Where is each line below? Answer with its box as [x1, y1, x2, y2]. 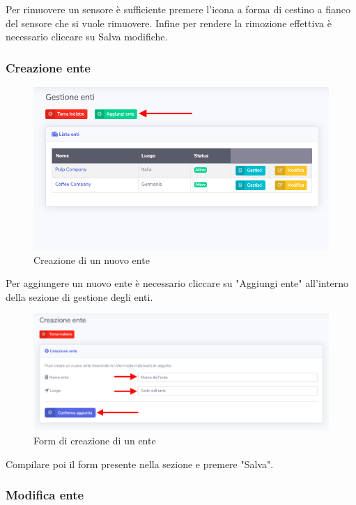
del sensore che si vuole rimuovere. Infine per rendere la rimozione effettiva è [6, 15, 332, 30]
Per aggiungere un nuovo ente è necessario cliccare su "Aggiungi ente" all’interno [6, 276, 349, 290]
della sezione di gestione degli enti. [6, 289, 153, 304]
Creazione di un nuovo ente [33, 252, 150, 267]
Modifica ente [6, 486, 84, 504]
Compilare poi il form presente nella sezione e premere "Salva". [6, 456, 274, 471]
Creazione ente [6, 59, 91, 76]
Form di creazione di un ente [33, 433, 156, 447]
